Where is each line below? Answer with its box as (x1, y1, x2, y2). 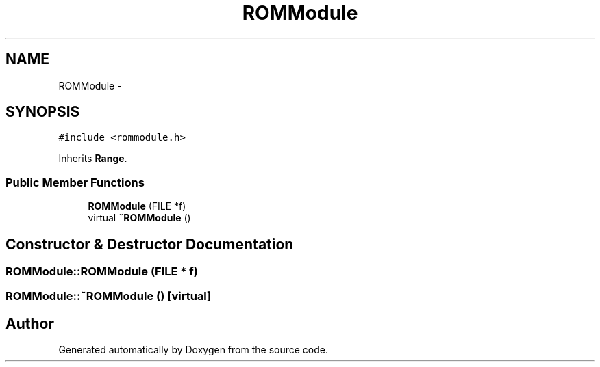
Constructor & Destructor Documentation (5, 235, 294, 253)
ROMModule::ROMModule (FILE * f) (5, 264, 199, 279)
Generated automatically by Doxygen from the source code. (58, 344, 329, 356)
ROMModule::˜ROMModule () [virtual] (5, 289, 212, 303)
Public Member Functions (5, 175, 145, 189)
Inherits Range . (58, 152, 127, 165)
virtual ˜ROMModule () (88, 212, 191, 224)
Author (5, 314, 54, 332)
